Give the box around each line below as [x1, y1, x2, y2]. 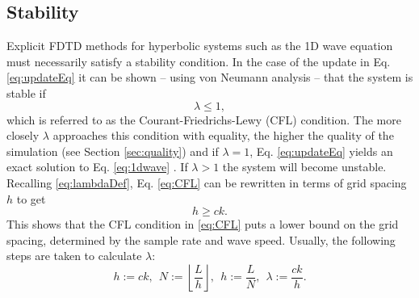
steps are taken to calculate [6, 247, 142, 264]
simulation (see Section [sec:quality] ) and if [6, 142, 219, 159]
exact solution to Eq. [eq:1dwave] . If [6, 158, 188, 175]
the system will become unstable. [222, 158, 387, 175]
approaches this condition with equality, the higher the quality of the [52, 127, 394, 144]
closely [6, 127, 40, 144]
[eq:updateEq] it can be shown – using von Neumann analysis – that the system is [6, 69, 413, 86]
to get [16, 190, 46, 207]
